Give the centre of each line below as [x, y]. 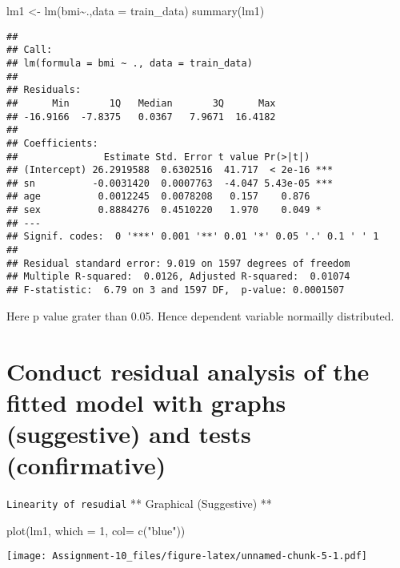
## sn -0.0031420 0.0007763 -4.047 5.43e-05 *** [170, 183]
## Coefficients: [52, 143]
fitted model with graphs [146, 402]
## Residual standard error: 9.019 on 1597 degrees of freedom [178, 263]
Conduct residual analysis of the [188, 371]
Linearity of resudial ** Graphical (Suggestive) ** [139, 503]
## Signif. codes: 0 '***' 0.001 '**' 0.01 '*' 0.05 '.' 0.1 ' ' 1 [193, 237]
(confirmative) [86, 465]
